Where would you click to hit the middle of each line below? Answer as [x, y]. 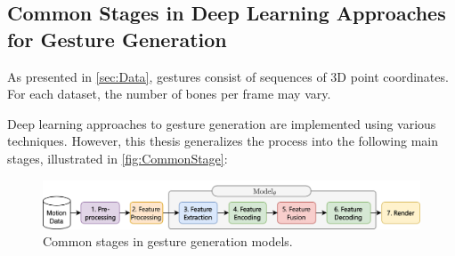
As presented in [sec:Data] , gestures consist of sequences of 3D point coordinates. [228, 76]
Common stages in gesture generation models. [168, 241]
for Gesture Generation [117, 39]
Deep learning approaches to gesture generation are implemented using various [222, 123]
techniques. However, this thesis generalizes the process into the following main [223, 141]
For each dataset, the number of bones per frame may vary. [169, 94]
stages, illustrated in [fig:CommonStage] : [118, 158]
